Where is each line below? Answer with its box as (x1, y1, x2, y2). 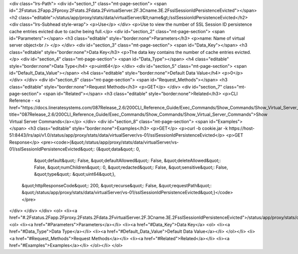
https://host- (228, 125, 255, 131)
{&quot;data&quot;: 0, (96, 146, 140, 152)
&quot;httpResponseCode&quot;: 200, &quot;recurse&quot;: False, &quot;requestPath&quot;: (21, 182, 212, 188)
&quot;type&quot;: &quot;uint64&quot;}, (34, 171, 116, 177)
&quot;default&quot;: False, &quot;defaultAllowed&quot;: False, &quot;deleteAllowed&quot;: (34, 157, 221, 163)
